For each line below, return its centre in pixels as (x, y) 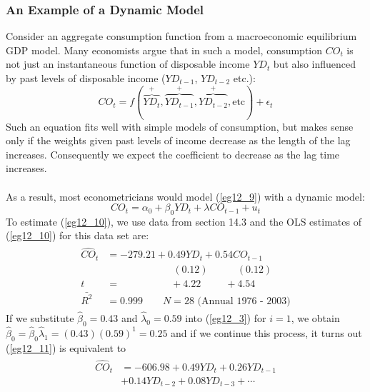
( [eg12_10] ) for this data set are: (77, 235)
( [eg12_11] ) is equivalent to (66, 347)
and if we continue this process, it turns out (266, 332)
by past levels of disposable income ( (86, 78)
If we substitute (40, 317)
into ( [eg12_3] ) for (226, 317)
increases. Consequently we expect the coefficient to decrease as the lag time (173, 154)
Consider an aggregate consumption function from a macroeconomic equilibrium (181, 36)
